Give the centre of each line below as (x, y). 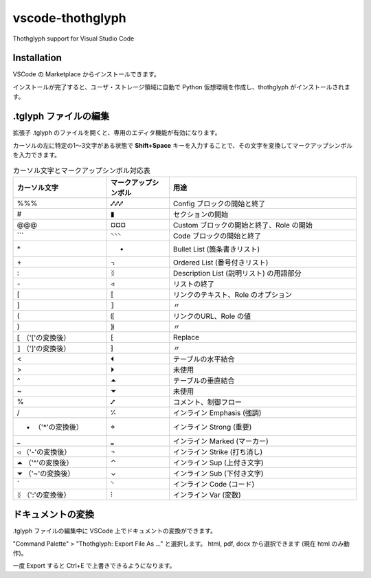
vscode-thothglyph (69, 18)
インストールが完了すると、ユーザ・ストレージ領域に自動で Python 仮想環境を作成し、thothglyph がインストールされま (181, 87)
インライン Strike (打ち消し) (218, 452)
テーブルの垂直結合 (204, 380)
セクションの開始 (201, 214)
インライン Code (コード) (214, 484)
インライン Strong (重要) (212, 427)
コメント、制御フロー (207, 402)
